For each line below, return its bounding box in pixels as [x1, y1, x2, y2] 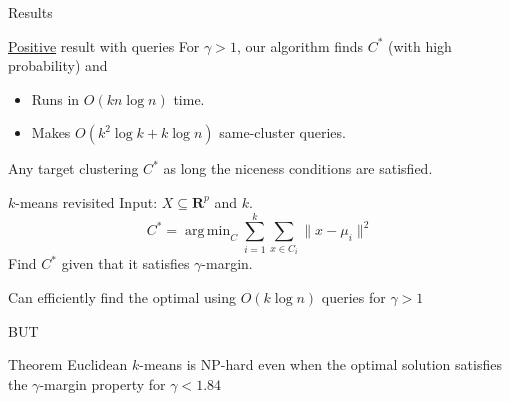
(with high [388, 35, 452, 56]
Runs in [31, 88, 80, 109]
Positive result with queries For [8, 35, 200, 56]
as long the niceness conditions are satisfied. [163, 158, 433, 179]
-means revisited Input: [15, 191, 158, 212]
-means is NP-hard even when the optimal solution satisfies [139, 354, 502, 375]
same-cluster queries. [219, 122, 346, 143]
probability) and [8, 55, 108, 76]
